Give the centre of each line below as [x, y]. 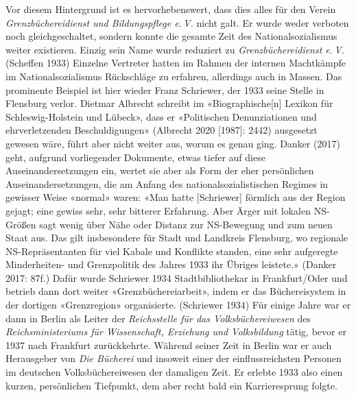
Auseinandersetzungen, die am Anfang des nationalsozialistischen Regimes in [167, 183]
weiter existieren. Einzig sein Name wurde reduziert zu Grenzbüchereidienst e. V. [175, 49]
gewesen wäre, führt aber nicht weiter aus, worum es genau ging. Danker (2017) [173, 143]
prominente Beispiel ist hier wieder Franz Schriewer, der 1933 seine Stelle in [165, 89]
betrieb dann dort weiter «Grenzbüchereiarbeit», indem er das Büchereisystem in [176, 291]
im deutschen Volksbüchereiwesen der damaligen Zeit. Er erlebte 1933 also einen [174, 372]
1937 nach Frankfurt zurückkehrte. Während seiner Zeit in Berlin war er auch [169, 345]
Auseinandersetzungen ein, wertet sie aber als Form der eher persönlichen [160, 170]
